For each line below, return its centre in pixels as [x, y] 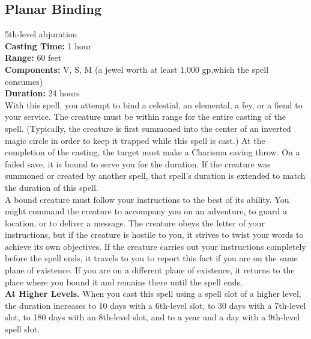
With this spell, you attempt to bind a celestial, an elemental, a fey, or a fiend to [154, 104]
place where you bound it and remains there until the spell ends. [124, 281]
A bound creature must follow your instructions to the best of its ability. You [147, 199]
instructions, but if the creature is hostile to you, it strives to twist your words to [154, 235]
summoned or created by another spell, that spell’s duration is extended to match [155, 176]
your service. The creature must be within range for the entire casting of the [145, 117]
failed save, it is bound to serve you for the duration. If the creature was [138, 163]
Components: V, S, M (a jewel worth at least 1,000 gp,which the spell [137, 69]
